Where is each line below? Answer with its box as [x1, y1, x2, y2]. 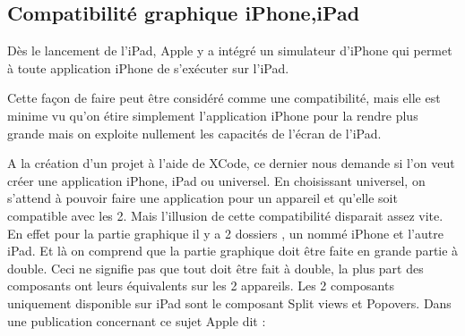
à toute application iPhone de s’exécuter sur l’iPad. [7, 58, 289, 77]
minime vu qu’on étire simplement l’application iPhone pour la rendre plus [7, 105, 418, 124]
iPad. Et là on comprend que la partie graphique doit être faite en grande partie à [7, 241, 459, 260]
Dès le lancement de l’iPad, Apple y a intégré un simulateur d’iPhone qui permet [7, 41, 452, 60]
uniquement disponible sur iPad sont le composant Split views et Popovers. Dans [7, 293, 452, 312]
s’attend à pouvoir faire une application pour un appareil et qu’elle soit [7, 189, 398, 207]
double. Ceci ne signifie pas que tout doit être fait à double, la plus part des [7, 258, 424, 277]
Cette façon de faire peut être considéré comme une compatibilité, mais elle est [7, 88, 441, 107]
